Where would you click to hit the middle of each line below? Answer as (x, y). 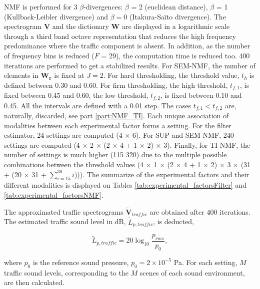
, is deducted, (173, 221)
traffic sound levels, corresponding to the (66, 272)
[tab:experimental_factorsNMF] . (54, 195)
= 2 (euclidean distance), (169, 6)
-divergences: (103, 6)
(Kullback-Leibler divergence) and (56, 16)
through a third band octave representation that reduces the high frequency (120, 36)
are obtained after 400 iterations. (200, 211)
